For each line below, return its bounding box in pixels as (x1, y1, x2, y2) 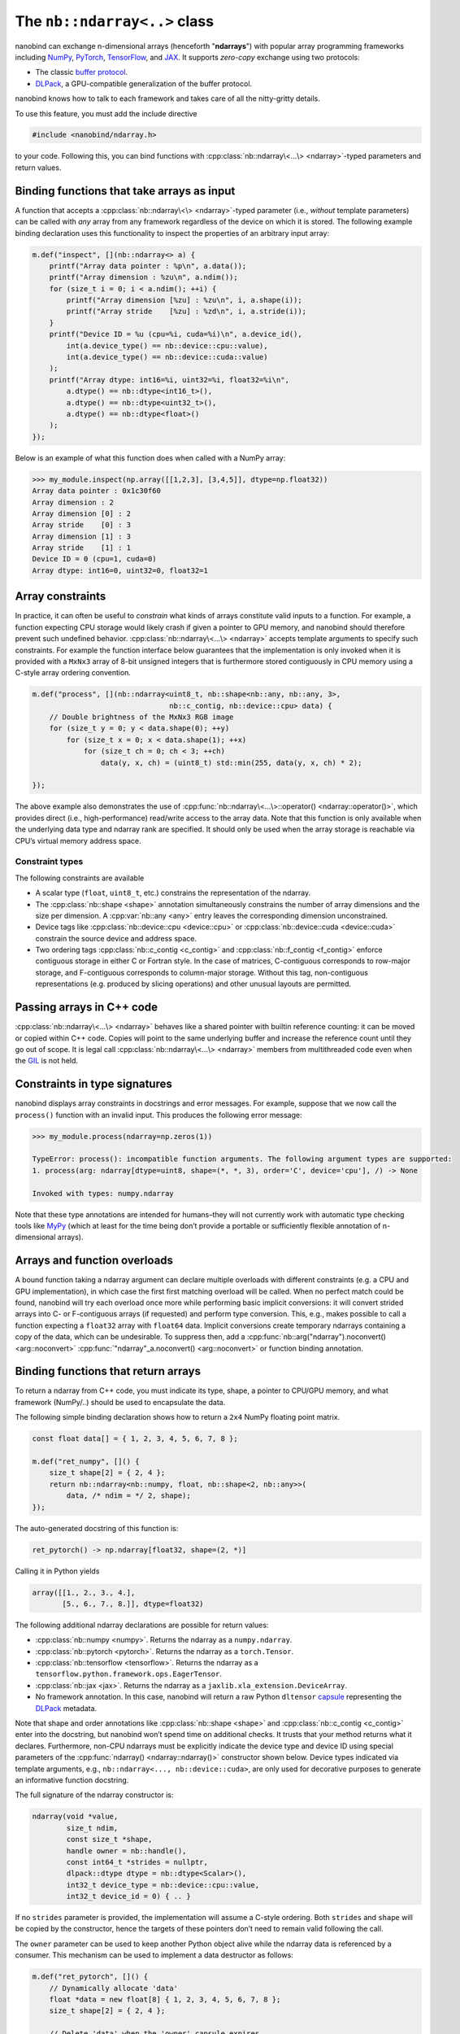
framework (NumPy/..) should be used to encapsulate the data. (15, 1397, 226, 1407)
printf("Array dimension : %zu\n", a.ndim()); (49, 273, 239, 282)
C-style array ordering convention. (15, 668, 132, 678)
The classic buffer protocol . (35, 68, 128, 77)
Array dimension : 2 (32, 497, 114, 507)
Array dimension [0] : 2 (32, 508, 132, 518)
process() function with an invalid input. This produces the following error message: (15, 1110, 302, 1120)
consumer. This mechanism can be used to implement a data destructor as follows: (15, 1950, 294, 1960)
